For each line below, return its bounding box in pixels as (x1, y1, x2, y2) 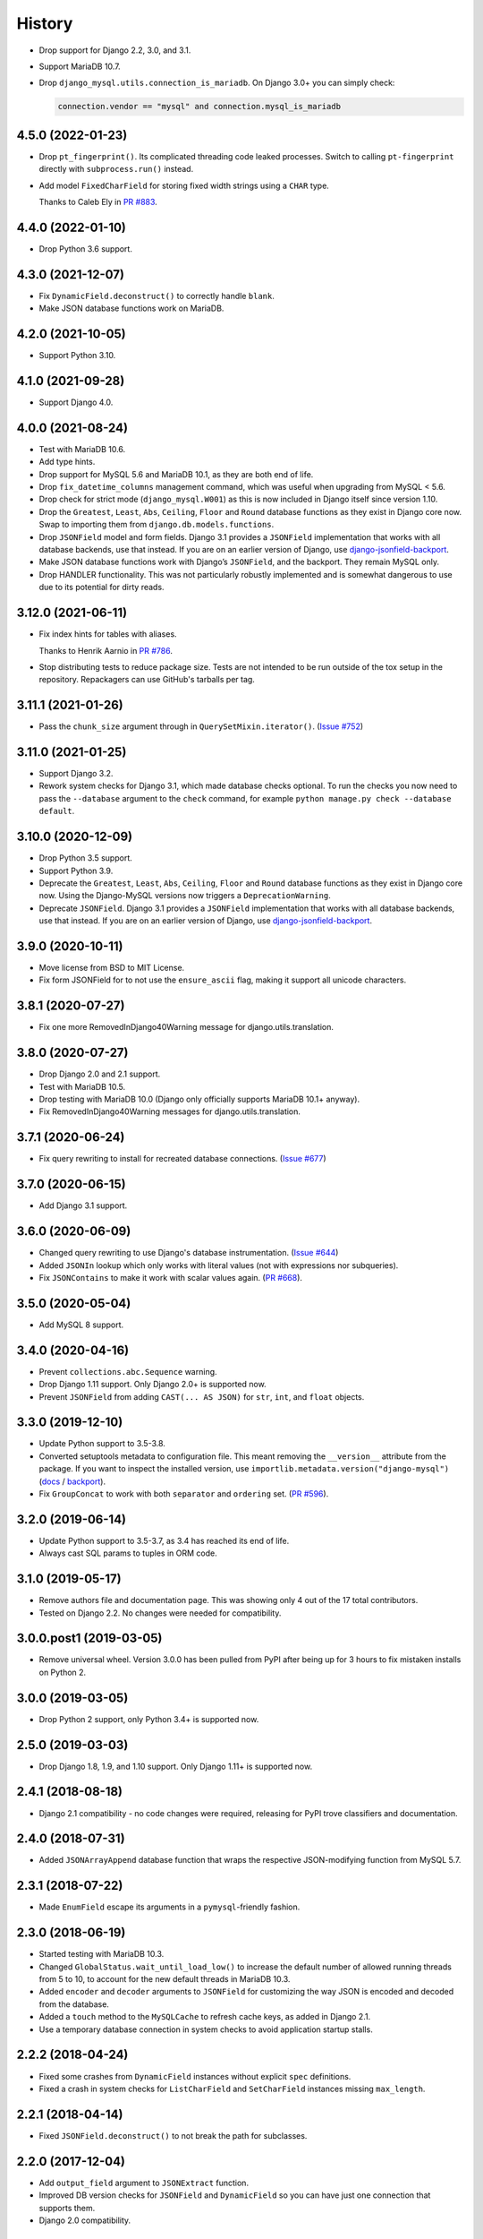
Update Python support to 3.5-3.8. (38, 1438, 165, 1449)
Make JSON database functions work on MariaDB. (38, 303, 225, 313)
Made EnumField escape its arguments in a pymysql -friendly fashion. (38, 1901, 301, 1912)
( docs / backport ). (38, 1476, 106, 1487)
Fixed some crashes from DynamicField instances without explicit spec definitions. (38, 2071, 352, 2081)
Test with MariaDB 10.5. (38, 1081, 125, 1092)
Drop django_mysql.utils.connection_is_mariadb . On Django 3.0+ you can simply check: (38, 77, 395, 89)
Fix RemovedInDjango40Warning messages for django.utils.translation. (38, 1106, 301, 1117)
